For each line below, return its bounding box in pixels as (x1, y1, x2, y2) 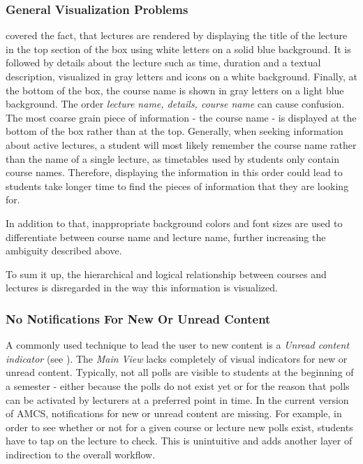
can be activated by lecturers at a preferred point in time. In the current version (6, 392, 349, 407)
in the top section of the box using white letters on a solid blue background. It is (6, 41, 351, 56)
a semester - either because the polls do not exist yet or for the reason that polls (6, 378, 350, 393)
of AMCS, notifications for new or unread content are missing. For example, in (6, 406, 342, 421)
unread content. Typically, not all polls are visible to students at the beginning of (6, 365, 354, 379)
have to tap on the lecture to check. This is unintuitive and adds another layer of (6, 433, 353, 448)
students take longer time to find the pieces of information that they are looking (6, 178, 349, 193)
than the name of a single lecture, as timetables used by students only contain (6, 151, 340, 166)
